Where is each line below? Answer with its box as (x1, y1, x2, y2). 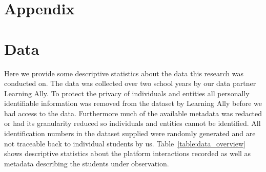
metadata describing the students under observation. (4, 158, 169, 168)
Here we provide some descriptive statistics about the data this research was (4, 68, 244, 78)
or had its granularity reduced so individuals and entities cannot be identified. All (4, 118, 261, 128)
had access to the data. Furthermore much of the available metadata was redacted (4, 107, 262, 118)
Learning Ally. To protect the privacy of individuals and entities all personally (4, 88, 250, 98)
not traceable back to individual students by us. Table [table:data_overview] (4, 138, 245, 148)
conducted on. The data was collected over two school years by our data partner (4, 78, 256, 89)
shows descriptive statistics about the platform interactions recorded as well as (4, 148, 251, 159)
